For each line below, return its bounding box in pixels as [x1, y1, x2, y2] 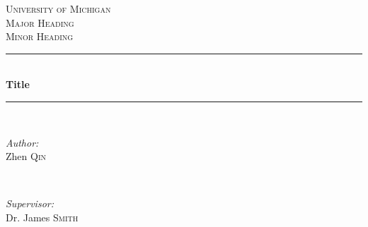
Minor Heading [6, 29, 74, 44]
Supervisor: [6, 196, 54, 211]
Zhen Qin [6, 149, 47, 164]
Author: [6, 135, 39, 149]
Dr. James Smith [6, 209, 79, 224]
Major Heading [6, 15, 74, 30]
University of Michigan [6, 1, 111, 16]
